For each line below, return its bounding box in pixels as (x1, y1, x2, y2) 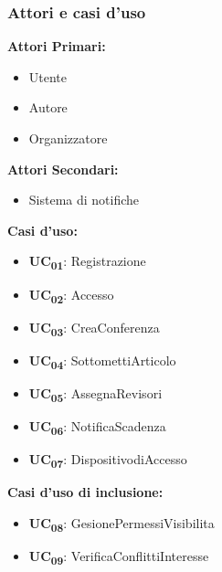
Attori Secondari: (7, 159, 119, 178)
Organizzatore (28, 129, 108, 147)
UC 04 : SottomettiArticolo (28, 350, 176, 372)
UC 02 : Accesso (28, 284, 114, 306)
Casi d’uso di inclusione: (7, 482, 164, 502)
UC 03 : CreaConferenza (28, 317, 160, 339)
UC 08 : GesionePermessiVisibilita (28, 513, 215, 535)
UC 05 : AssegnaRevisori (28, 383, 163, 405)
